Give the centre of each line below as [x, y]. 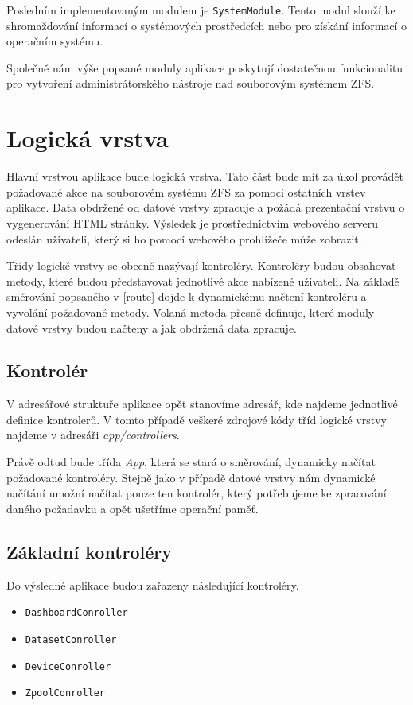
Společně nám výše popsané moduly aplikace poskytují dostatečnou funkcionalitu [205, 67]
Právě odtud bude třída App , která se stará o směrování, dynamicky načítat [191, 462]
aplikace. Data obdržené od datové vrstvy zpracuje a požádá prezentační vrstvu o [206, 207]
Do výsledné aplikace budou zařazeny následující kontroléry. [153, 584]
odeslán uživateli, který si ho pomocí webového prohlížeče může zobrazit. [184, 238]
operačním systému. [55, 41]
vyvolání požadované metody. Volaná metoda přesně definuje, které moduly [191, 312]
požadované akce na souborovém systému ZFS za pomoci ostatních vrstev [186, 191]
